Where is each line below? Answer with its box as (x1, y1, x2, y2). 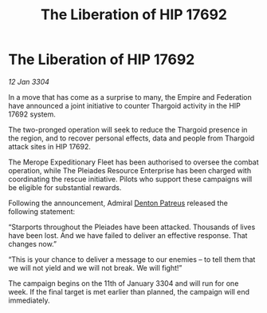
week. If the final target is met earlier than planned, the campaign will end (8, 287, 249, 296)
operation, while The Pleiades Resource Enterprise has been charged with (8, 165, 252, 175)
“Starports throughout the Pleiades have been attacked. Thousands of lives (8, 222, 256, 232)
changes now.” (8, 239, 57, 248)
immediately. (8, 295, 50, 305)
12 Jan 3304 (8, 77, 50, 86)
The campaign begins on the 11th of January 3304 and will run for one (8, 278, 239, 288)
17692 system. (8, 109, 56, 119)
